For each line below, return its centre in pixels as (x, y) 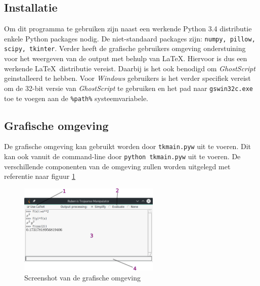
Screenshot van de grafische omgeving (83, 277)
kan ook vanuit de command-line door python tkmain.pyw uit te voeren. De (122, 156)
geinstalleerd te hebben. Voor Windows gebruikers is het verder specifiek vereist (127, 78)
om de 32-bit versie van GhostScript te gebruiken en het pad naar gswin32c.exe (128, 88)
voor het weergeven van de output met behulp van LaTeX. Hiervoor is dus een (126, 58)
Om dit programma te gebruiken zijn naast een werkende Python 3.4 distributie (128, 29)
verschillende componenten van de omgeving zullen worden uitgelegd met (117, 166)
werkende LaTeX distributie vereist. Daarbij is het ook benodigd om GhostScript (130, 68)
